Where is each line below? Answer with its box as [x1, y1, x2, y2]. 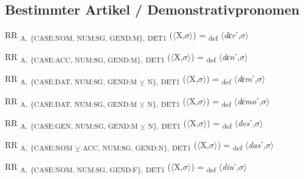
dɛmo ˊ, [237, 94, 262, 107]
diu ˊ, [222, 160, 239, 172]
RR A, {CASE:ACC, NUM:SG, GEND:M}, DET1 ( [5, 50, 171, 65]
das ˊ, [248, 138, 266, 150]
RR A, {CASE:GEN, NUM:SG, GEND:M [5, 116, 138, 130]
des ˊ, [238, 116, 255, 129]
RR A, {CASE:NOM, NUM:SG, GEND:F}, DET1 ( [5, 160, 171, 174]
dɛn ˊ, [222, 50, 240, 63]
